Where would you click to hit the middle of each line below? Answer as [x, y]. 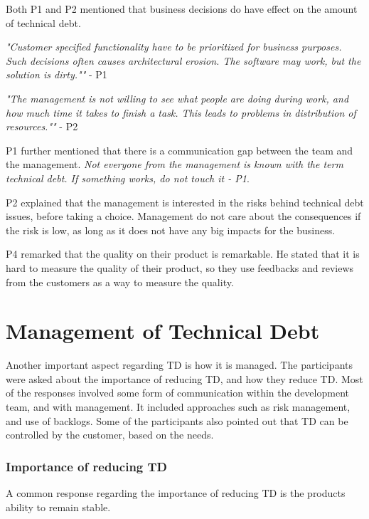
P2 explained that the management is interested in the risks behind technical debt [185, 202]
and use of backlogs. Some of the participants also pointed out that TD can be [177, 420]
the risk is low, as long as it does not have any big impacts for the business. [171, 230]
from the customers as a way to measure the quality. [120, 282]
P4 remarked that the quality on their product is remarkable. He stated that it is [183, 254]
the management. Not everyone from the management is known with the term [175, 164]
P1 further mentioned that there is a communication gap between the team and [180, 150]
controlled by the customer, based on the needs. [110, 435]
